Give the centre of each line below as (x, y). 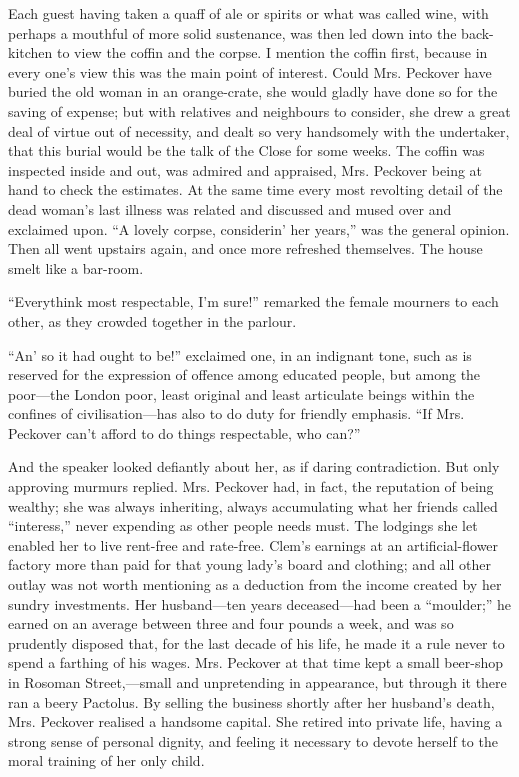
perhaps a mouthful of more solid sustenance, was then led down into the (232, 32)
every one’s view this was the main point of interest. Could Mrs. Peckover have (250, 71)
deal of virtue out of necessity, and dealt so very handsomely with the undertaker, (259, 130)
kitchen (30, 52)
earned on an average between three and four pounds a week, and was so (231, 623)
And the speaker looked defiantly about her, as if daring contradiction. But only (254, 466)
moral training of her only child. (106, 760)
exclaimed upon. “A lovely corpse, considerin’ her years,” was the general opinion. (259, 228)
